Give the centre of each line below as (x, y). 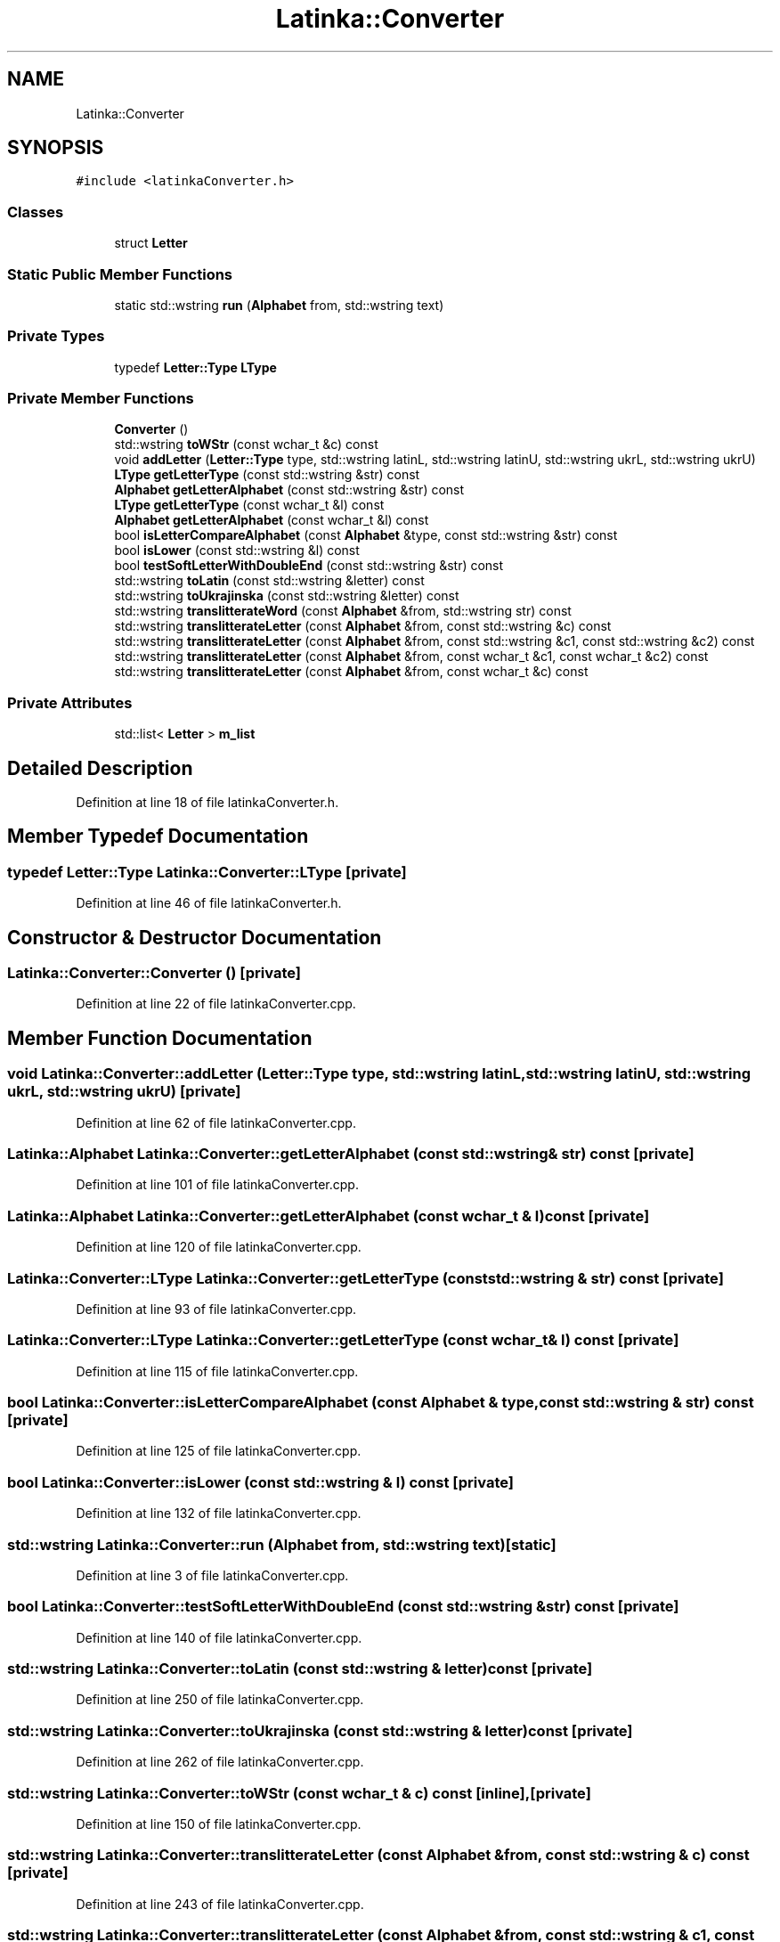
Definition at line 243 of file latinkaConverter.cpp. (220, 1904)
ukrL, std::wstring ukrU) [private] (124, 1092)
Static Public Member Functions (120, 274)
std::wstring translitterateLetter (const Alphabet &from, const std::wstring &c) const (363, 626)
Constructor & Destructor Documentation (195, 937)
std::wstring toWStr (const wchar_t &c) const (246, 445)
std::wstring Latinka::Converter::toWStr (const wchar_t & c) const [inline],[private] (299, 1793)
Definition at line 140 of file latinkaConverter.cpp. (219, 1637)
